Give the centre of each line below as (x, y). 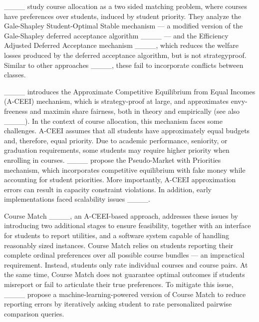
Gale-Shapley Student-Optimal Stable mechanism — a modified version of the (124, 26)
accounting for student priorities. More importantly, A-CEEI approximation (120, 179)
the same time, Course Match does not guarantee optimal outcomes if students (125, 274)
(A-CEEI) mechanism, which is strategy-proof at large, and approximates (117, 101)
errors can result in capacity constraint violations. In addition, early (108, 189)
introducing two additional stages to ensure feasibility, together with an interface (128, 225)
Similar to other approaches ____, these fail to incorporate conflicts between (124, 65)
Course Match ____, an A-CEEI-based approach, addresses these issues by (121, 215)
